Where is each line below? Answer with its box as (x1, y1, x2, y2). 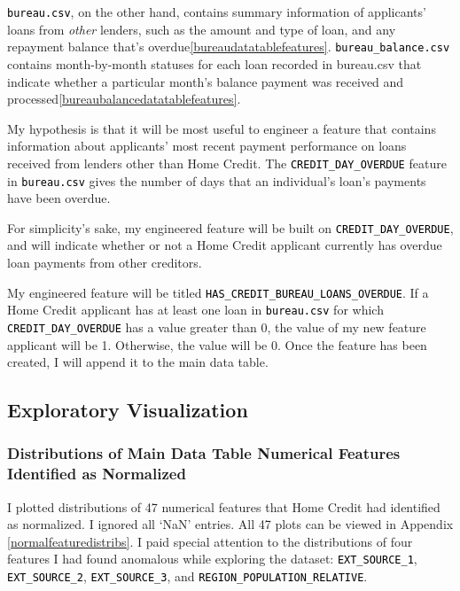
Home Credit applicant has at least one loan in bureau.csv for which (7, 300, 384, 319)
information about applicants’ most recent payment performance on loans (7, 136, 407, 155)
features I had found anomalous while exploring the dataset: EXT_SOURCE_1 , (7, 549, 417, 568)
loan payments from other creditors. (7, 253, 202, 272)
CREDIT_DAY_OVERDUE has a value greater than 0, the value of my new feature (7, 317, 426, 336)
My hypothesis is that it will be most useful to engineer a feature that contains (7, 119, 436, 137)
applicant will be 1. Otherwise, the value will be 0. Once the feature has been (7, 335, 427, 354)
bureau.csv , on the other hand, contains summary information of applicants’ (7, 3, 426, 20)
